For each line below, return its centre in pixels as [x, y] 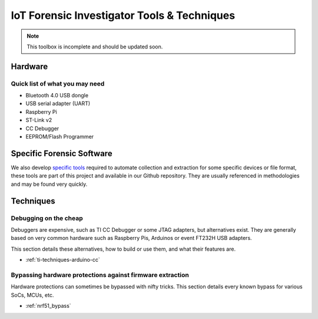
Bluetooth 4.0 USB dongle [57, 96]
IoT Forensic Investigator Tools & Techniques [123, 15]
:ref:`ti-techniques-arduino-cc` [63, 260]
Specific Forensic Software [62, 153]
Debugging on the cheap [47, 218]
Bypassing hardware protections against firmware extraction [100, 275]
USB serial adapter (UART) [58, 104]
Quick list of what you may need [58, 84]
